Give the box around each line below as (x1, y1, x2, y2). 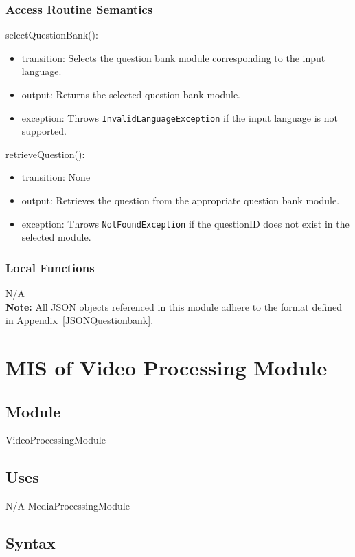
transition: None (21, 170, 91, 184)
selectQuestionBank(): (5, 28, 98, 42)
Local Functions (5, 259, 95, 276)
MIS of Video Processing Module (5, 353, 328, 382)
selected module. (21, 230, 91, 244)
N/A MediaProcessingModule (5, 499, 130, 513)
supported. (21, 124, 67, 138)
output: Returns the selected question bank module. (21, 87, 241, 101)
